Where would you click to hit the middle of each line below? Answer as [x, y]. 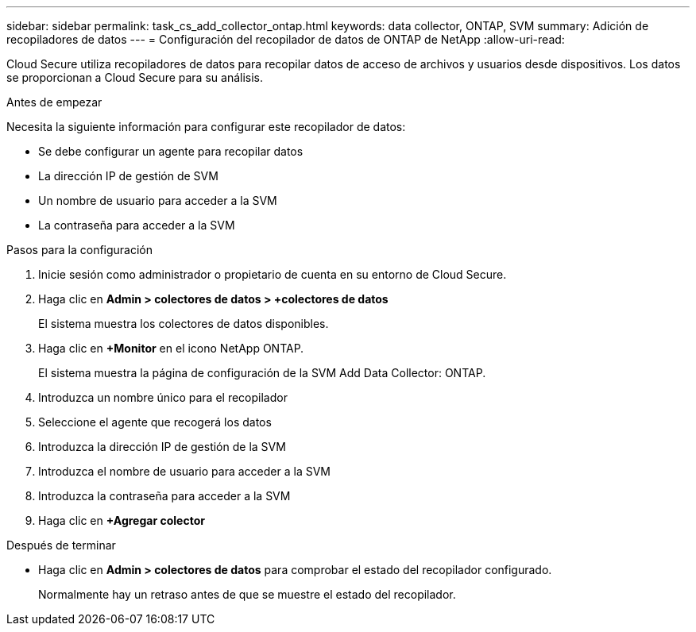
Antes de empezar [54, 102]
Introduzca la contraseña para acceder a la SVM [164, 496]
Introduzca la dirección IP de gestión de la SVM [162, 447]
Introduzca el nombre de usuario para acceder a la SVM [184, 471]
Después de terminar [61, 545]
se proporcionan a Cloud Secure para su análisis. [135, 77]
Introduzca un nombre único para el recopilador [163, 397]
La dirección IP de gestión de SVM [128, 176]
